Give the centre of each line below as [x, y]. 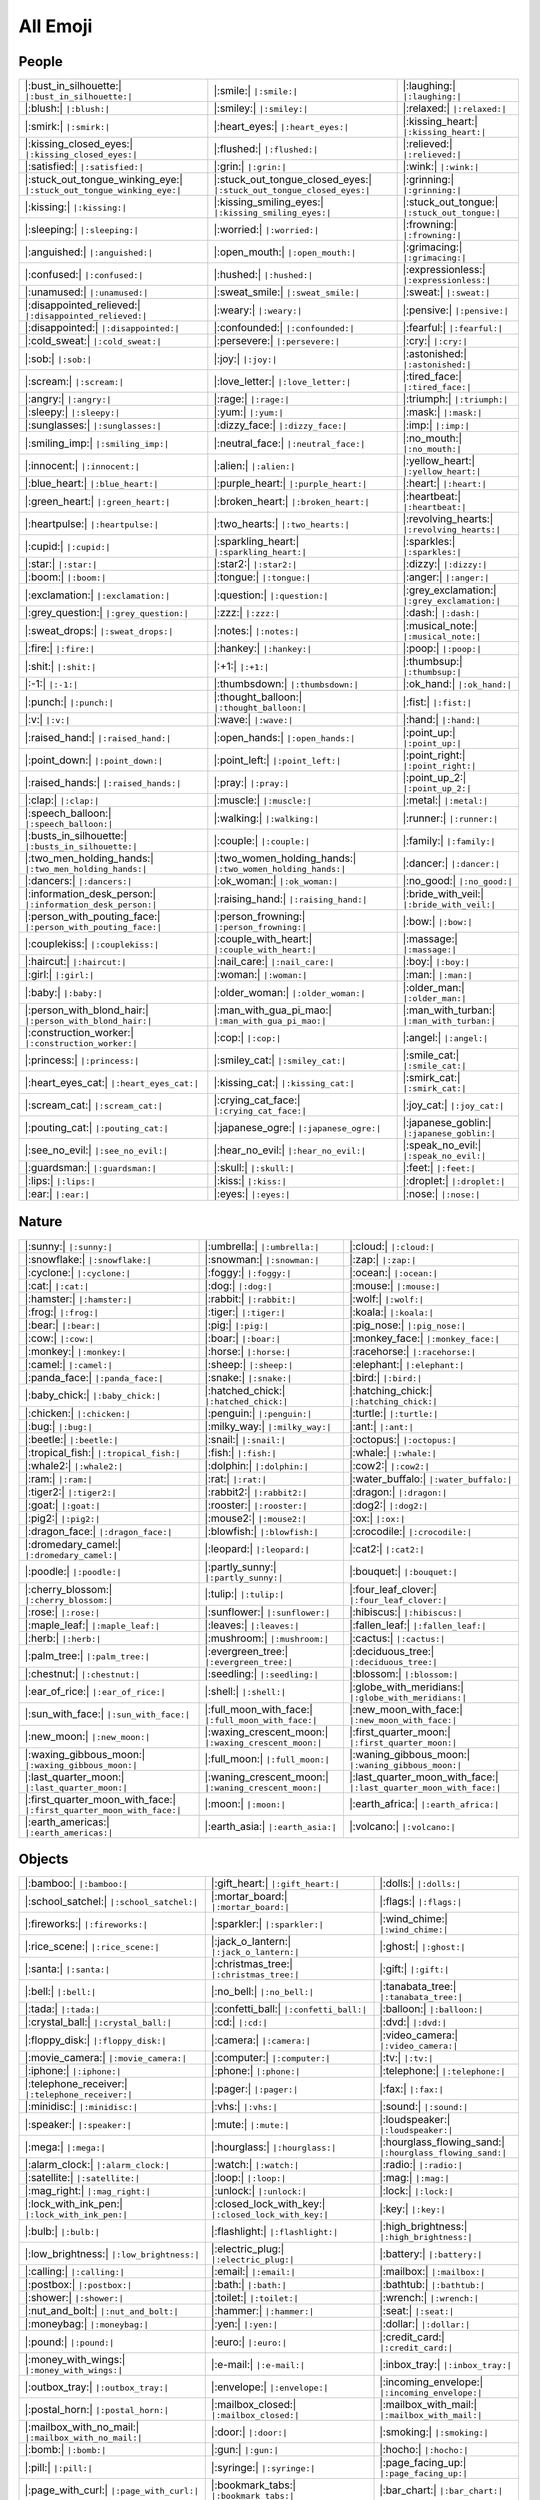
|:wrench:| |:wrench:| [429, 2298]
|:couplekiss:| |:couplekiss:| [92, 943]
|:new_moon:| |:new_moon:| [87, 1737]
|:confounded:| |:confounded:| [284, 328]
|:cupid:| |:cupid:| [67, 546]
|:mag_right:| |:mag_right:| [88, 2191]
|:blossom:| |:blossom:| [403, 1673]
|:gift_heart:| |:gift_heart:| [275, 1883]
